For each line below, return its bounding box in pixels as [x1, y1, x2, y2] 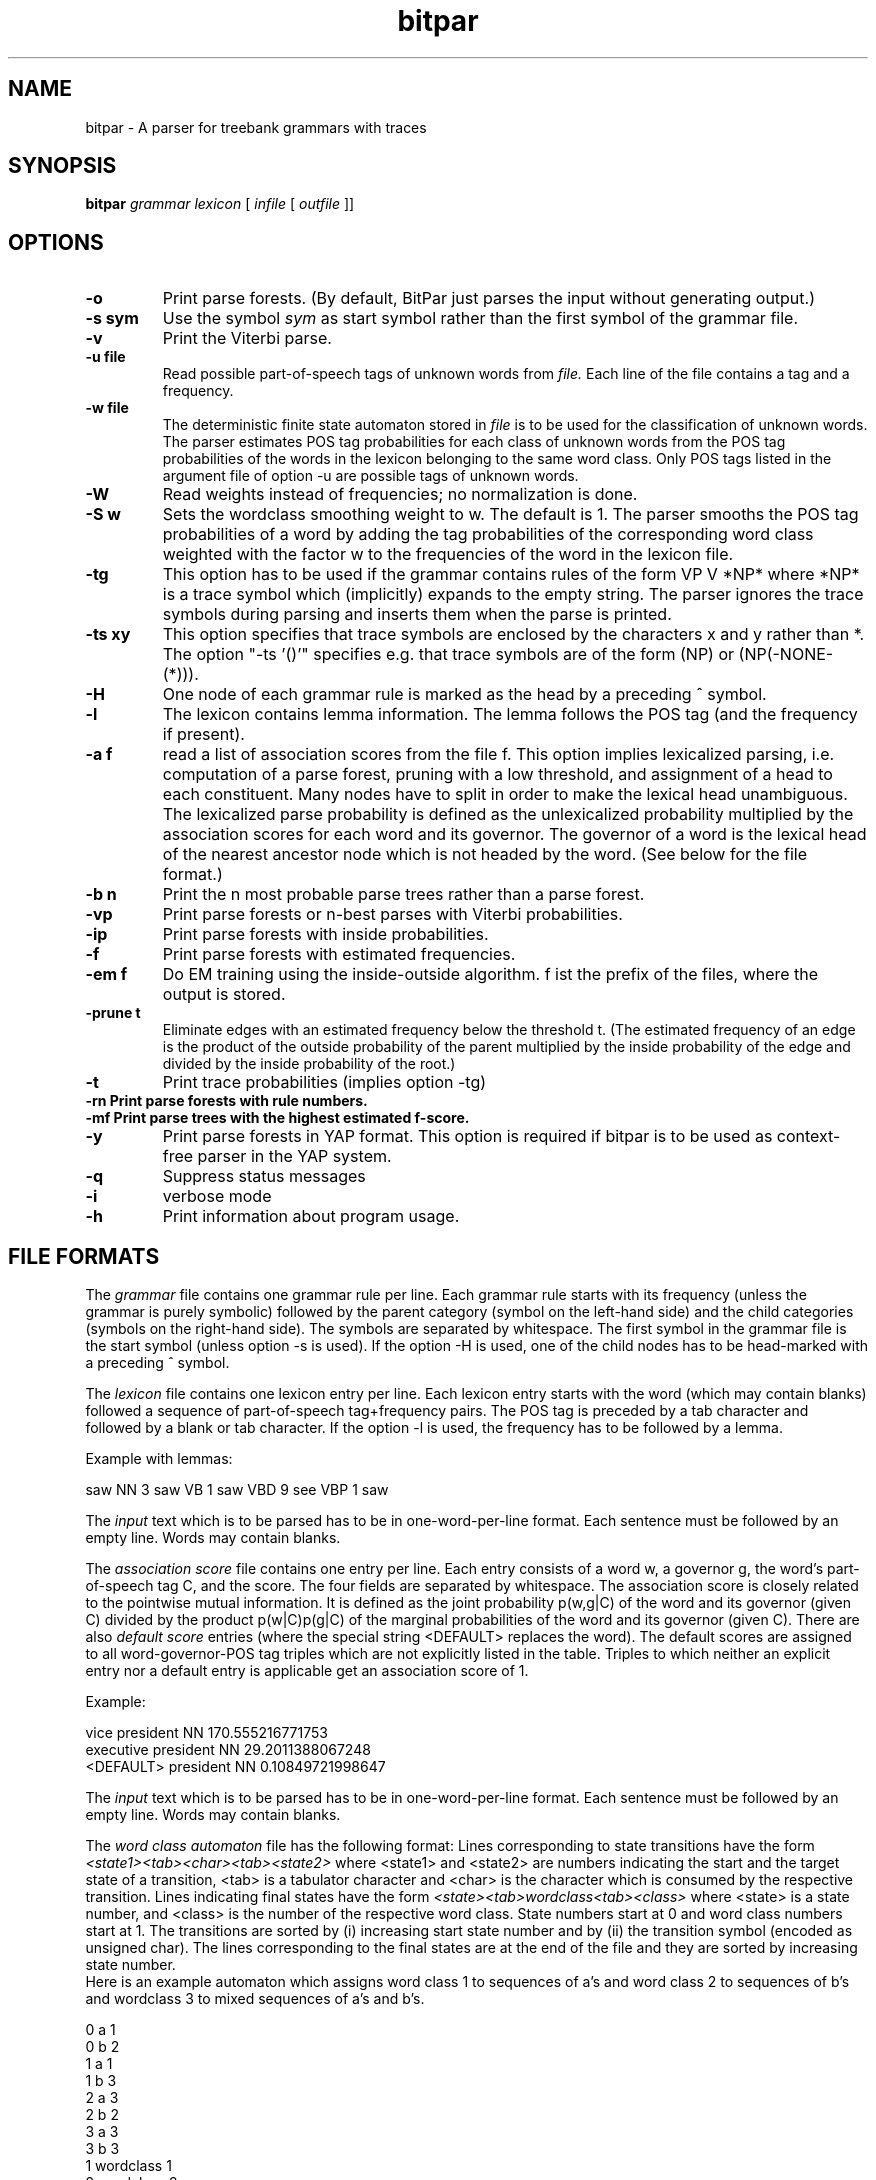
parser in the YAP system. [197, 1146, 392, 1167]
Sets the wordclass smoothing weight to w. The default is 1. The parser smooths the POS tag [162, 504, 859, 525]
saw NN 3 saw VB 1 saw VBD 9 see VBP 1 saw [85, 1481, 389, 1499]
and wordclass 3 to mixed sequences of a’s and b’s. [85, 1990, 425, 2008]
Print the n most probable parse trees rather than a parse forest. [162, 884, 645, 905]
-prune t [85, 1004, 141, 1022]
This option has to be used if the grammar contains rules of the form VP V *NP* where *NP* [162, 564, 860, 585]
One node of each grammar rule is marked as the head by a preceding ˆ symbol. [162, 684, 767, 705]
